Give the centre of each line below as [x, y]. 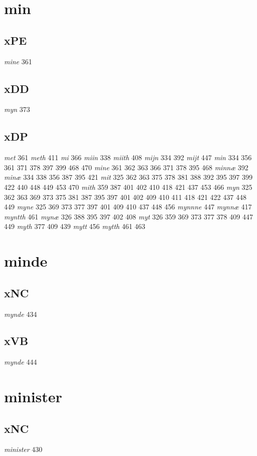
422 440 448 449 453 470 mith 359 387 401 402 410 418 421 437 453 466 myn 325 [128, 187]
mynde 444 [21, 362]
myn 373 [17, 109]
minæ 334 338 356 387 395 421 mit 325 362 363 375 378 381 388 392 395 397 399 [128, 177]
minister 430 [23, 449]
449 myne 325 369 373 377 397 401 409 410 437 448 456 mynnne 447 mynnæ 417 [128, 207]
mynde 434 [21, 314]
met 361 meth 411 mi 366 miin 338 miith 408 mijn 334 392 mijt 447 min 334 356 [128, 157]
